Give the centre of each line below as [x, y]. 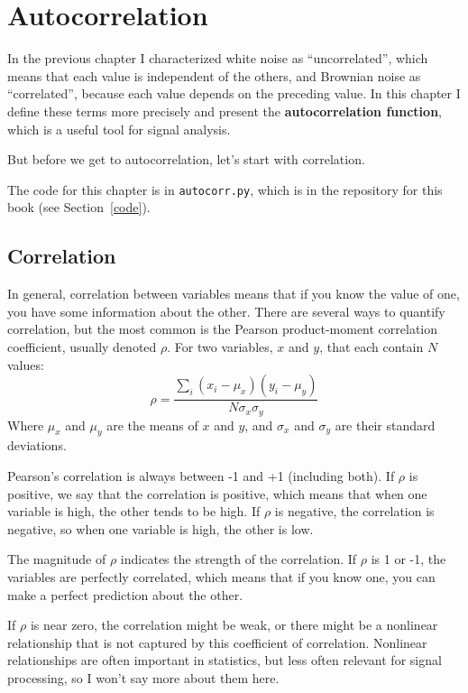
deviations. [37, 445]
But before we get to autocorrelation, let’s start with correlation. [186, 159]
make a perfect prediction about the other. [125, 594]
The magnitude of [57, 559]
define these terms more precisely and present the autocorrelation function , [225, 111]
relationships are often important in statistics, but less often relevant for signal [225, 660]
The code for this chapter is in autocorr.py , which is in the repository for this [225, 189]
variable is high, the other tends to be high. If [134, 511]
